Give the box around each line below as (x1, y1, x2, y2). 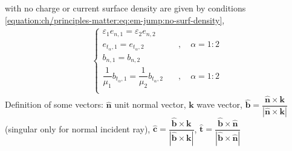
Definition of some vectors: (5, 98, 103, 111)
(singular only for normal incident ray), (5, 122, 151, 135)
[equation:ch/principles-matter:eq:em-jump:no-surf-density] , (5, 13, 225, 26)
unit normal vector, (114, 98, 186, 111)
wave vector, (196, 98, 242, 111)
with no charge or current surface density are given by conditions (5, 2, 246, 14)
